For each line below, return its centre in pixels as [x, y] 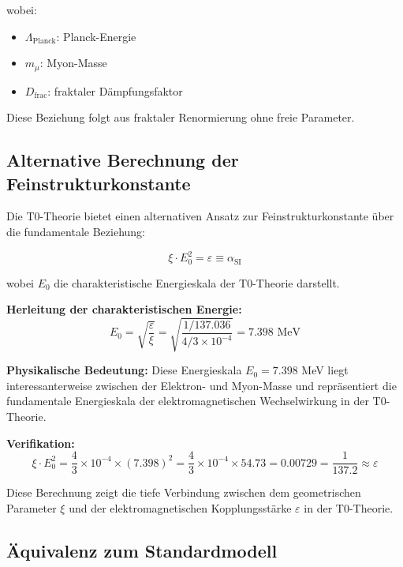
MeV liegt [325, 370]
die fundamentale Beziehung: [76, 232]
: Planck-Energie [96, 36]
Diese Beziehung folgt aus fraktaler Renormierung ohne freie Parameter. [181, 117]
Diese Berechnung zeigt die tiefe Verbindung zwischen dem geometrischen [184, 492]
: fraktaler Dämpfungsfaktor [115, 90]
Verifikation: [41, 443]
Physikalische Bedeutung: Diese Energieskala [124, 370]
